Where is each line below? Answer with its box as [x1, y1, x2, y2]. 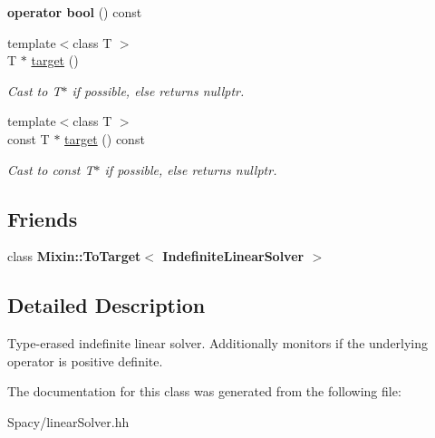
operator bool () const [7, 3, 142, 21]
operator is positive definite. [7, 351, 163, 370]
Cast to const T [7, 160, 94, 179]
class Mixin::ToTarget [7, 247, 141, 266]
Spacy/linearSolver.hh [7, 412, 130, 431]
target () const [64, 129, 145, 148]
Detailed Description [7, 291, 206, 319]
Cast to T [7, 81, 62, 100]
